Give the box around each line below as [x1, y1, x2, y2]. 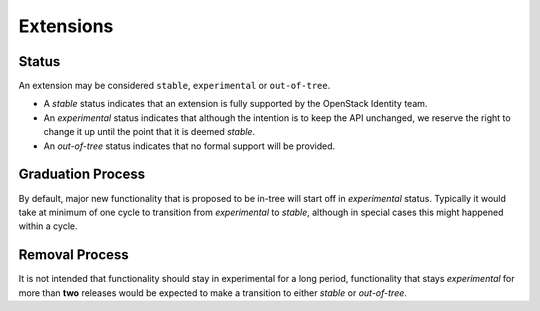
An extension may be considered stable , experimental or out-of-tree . [18, 80, 331, 92]
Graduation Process [18, 166, 145, 183]
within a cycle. [18, 220, 79, 232]
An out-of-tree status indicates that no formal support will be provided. [43, 140, 336, 152]
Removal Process [18, 246, 129, 264]
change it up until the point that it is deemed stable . [43, 126, 255, 138]
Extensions [18, 15, 114, 37]
